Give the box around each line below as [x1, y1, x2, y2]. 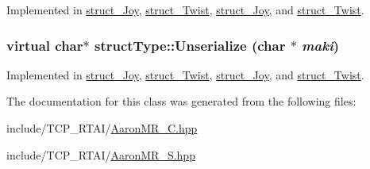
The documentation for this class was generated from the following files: [6, 93, 357, 109]
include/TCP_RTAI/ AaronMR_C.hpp [6, 120, 198, 136]
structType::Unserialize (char [94, 35, 286, 55]
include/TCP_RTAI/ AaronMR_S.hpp [6, 146, 195, 163]
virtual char [6, 35, 83, 55]
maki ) [302, 35, 340, 55]
